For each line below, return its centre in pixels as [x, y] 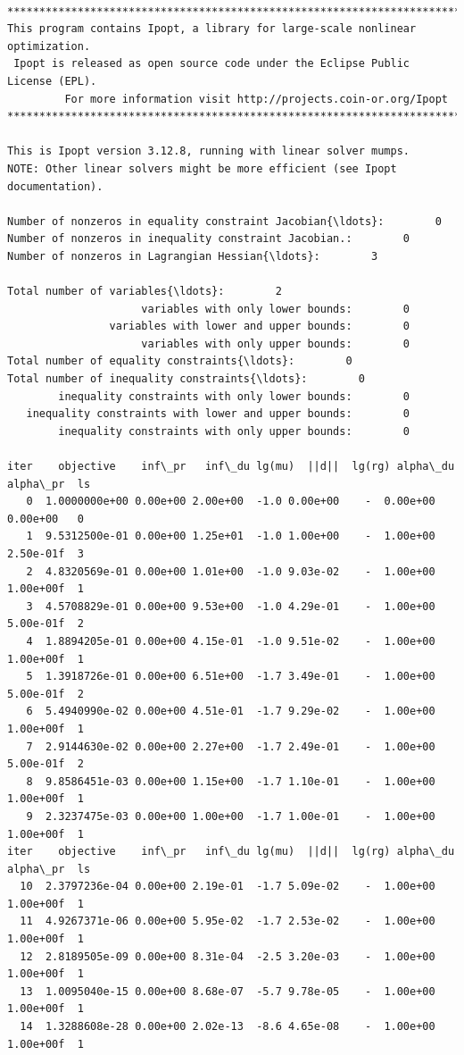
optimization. [49, 46]
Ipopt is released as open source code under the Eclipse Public [212, 64]
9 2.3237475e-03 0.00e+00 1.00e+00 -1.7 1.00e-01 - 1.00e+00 [231, 816]
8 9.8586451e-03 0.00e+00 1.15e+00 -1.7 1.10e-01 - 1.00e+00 [231, 781]
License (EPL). [52, 81]
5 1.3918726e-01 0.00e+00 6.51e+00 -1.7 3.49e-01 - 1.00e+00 [231, 677]
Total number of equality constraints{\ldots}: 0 [180, 361]
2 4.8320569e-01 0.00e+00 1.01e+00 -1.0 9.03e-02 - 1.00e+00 [231, 571]
